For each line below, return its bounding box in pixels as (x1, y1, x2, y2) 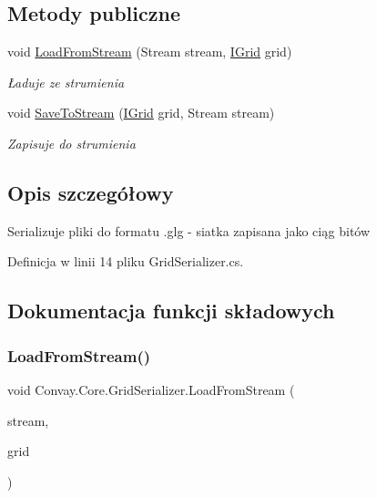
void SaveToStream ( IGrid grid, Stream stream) (7, 103, 275, 122)
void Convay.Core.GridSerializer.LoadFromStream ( (7, 379, 295, 399)
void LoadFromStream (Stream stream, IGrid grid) (7, 42, 292, 61)
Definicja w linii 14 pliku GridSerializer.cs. (7, 252, 244, 271)
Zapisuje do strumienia (7, 133, 136, 152)
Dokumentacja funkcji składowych (7, 296, 335, 325)
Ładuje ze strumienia (7, 72, 125, 91)
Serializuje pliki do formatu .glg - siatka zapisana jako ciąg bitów (7, 221, 371, 240)
